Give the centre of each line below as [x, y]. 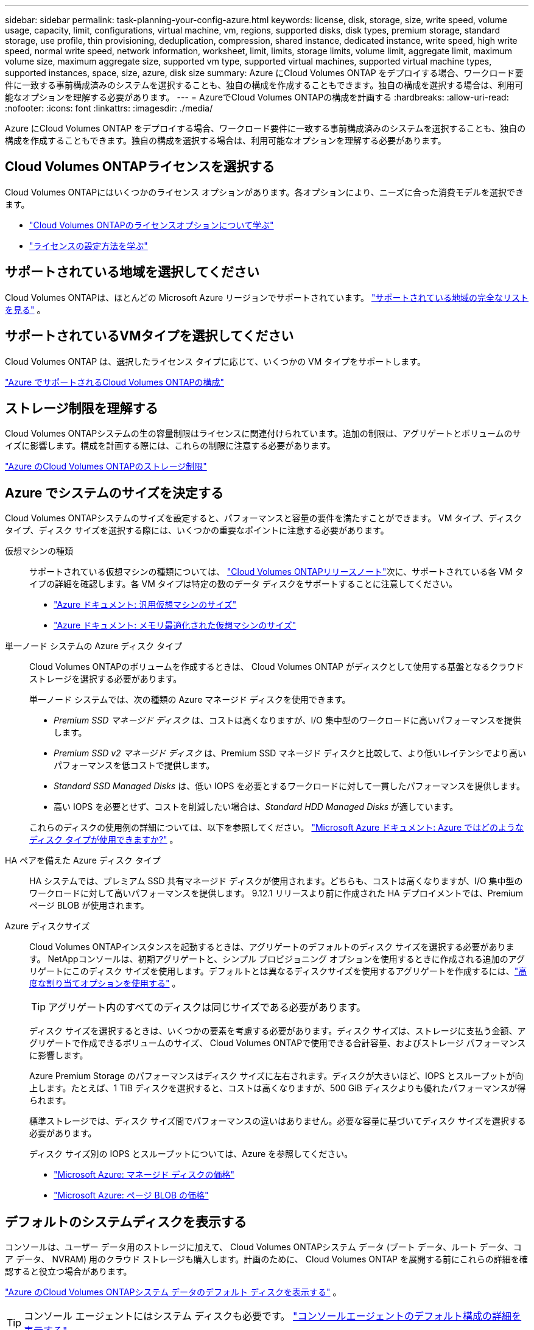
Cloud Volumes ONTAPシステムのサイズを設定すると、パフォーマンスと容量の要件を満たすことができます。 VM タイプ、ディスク [263, 518]
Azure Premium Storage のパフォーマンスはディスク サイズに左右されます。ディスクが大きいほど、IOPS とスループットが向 [276, 1076]
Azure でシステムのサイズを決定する [114, 493]
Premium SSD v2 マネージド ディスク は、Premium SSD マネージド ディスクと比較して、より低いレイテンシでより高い [290, 753]
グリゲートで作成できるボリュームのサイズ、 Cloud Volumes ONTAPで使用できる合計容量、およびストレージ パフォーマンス [278, 1043]
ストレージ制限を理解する [82, 408]
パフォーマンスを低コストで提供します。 [134, 765]
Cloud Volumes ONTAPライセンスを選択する [140, 167]
